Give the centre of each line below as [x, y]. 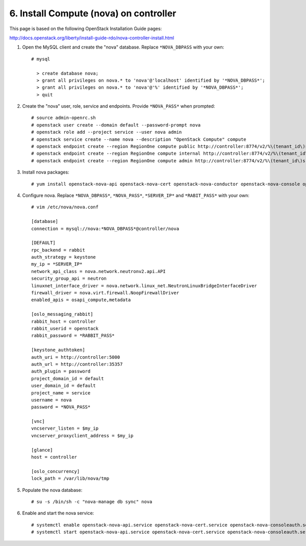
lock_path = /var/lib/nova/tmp [70, 479]
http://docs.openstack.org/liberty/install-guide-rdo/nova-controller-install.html [92, 38]
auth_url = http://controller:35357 [77, 364]
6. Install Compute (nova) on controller [93, 13]
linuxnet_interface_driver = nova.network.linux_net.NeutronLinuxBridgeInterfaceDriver [144, 286]
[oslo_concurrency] [56, 471]
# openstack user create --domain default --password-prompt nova [116, 125]
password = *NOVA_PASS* [61, 407]
